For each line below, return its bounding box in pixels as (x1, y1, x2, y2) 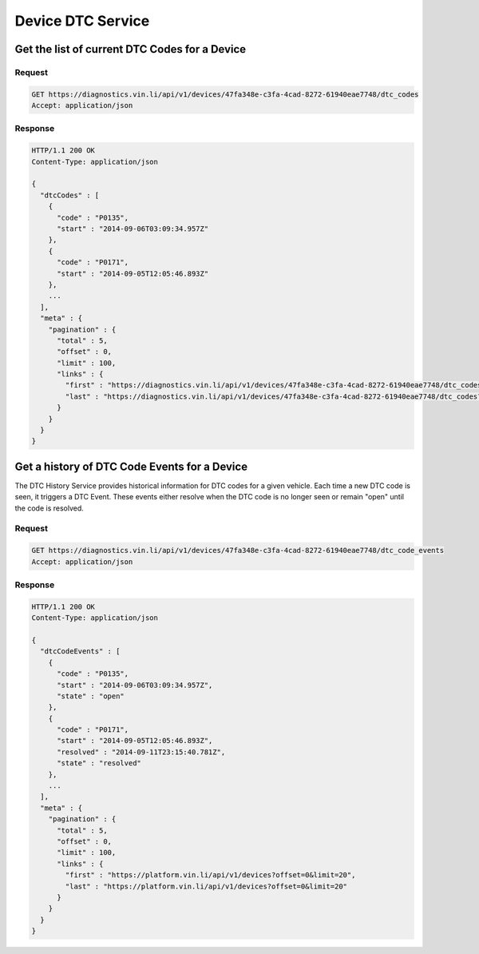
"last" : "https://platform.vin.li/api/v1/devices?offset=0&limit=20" (65, 881, 347, 891)
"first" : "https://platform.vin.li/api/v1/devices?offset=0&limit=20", (65, 871, 356, 880)
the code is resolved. (14, 503, 84, 513)
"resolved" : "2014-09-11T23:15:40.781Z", (57, 747, 226, 757)
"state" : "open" (57, 691, 125, 701)
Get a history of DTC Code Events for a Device (14, 459, 247, 473)
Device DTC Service (14, 12, 150, 30)
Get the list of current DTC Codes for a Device (14, 42, 247, 56)
